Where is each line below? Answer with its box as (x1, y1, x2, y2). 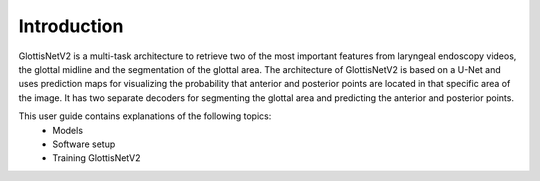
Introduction (18, 15, 124, 37)
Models (52, 124, 84, 136)
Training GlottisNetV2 (52, 152, 141, 164)
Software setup (52, 138, 116, 150)
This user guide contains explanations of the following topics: (18, 110, 272, 122)
